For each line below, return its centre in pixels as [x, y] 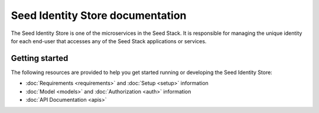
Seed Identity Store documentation [99, 15]
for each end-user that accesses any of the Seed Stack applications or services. [109, 41]
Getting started [40, 58]
